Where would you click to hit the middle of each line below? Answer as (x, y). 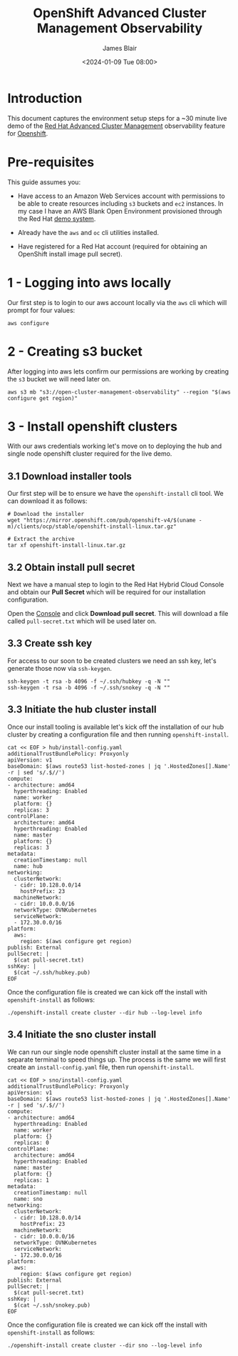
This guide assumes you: (44, 182)
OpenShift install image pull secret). (70, 254)
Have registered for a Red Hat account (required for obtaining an (113, 246)
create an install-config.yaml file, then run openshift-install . (101, 1067)
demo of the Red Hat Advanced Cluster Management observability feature (117, 126)
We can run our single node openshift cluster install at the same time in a (114, 1052)
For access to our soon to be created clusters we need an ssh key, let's (112, 660)
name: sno (28, 1199)
